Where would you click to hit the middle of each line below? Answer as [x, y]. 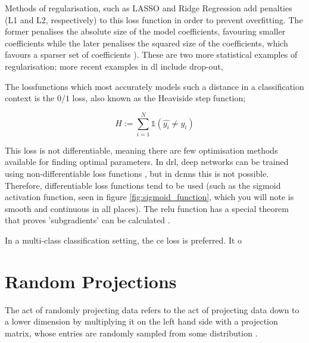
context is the [30, 98]
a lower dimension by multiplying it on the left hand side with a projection [141, 321]
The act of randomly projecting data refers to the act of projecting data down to [152, 309]
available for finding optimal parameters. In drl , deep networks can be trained [147, 162]
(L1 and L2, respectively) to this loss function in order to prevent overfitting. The [154, 19]
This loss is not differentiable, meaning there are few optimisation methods [141, 150]
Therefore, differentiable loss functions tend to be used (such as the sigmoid [143, 185]
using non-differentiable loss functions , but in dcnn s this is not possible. [137, 174]
